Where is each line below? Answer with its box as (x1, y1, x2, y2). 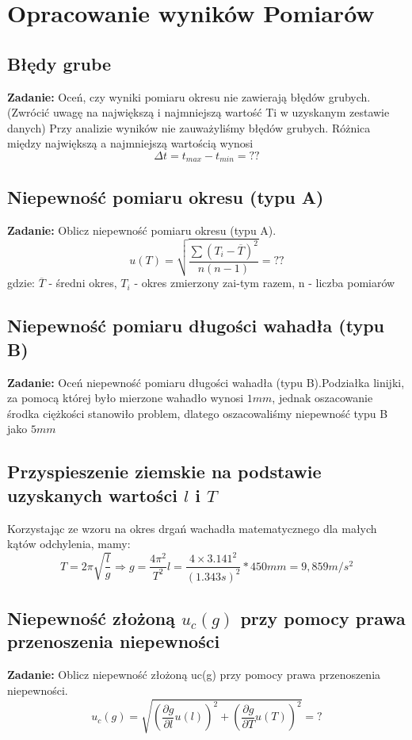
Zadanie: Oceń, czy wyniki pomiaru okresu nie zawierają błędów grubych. (7, 88, 371, 105)
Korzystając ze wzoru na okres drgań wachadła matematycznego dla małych (7, 520, 377, 536)
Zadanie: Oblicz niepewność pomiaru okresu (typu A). (7, 221, 277, 238)
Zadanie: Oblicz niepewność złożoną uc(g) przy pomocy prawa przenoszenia (7, 666, 381, 683)
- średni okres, (48, 274, 117, 291)
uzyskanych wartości (7, 482, 177, 507)
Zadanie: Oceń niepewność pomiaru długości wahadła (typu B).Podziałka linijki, (7, 374, 405, 390)
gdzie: (7, 274, 35, 291)
